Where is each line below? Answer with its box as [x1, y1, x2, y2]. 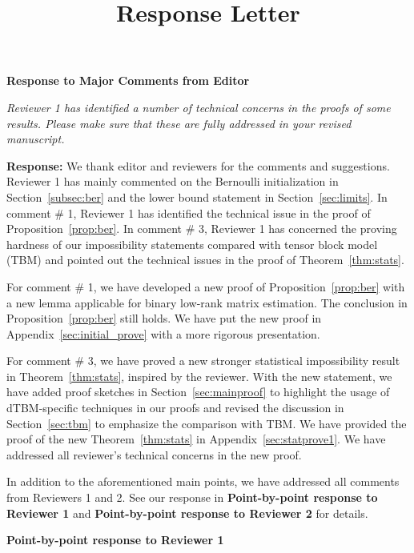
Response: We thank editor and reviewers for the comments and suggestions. [6, 157, 390, 174]
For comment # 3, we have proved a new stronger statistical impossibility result [6, 352, 400, 369]
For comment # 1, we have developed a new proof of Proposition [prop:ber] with [6, 278, 405, 295]
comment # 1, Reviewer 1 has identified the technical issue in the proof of [6, 204, 371, 221]
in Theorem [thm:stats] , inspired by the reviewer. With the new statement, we [6, 367, 392, 384]
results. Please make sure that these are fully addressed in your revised [6, 114, 352, 131]
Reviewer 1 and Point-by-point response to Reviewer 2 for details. [6, 504, 368, 521]
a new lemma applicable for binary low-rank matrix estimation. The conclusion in [6, 294, 408, 311]
